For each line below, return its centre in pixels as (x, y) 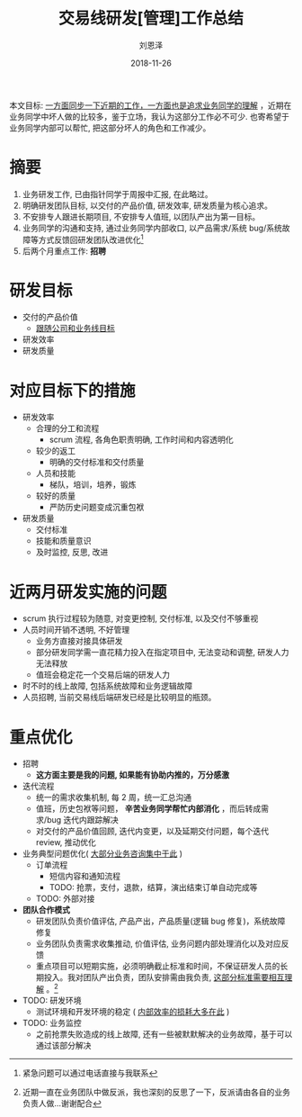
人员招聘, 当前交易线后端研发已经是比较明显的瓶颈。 (119, 698)
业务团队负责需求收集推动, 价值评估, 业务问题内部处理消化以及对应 (158, 944)
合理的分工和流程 (67, 428)
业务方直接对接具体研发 (79, 641)
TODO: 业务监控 (52, 1022)
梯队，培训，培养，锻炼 (93, 485)
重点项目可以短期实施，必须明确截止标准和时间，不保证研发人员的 (158, 966)
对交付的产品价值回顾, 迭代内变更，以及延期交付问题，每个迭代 (152, 831)
